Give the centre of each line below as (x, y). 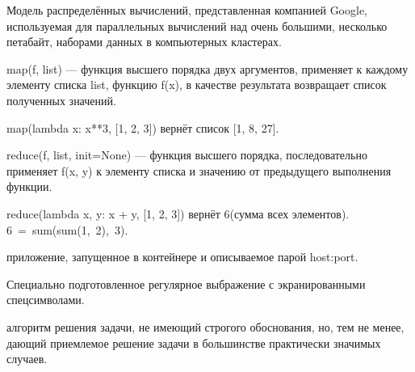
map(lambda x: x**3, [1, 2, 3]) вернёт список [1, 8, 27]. (143, 127)
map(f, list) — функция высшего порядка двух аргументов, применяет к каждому (207, 68)
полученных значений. (61, 100)
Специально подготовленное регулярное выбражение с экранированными (186, 283)
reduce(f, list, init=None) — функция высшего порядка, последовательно (187, 155)
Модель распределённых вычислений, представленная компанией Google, (187, 10)
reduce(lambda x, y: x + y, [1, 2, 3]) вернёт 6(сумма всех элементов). (178, 213)
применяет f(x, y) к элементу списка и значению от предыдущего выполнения (199, 170)
